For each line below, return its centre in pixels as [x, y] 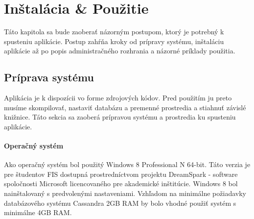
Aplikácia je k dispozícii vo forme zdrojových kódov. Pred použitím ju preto [118, 98]
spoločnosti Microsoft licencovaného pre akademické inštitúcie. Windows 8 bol [121, 183]
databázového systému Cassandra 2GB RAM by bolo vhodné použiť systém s [120, 203]
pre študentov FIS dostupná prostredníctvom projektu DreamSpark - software [121, 174]
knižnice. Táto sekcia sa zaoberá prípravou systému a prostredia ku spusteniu [120, 117]
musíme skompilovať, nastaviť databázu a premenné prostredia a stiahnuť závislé [125, 107]
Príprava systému [49, 77]
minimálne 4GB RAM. [38, 212]
